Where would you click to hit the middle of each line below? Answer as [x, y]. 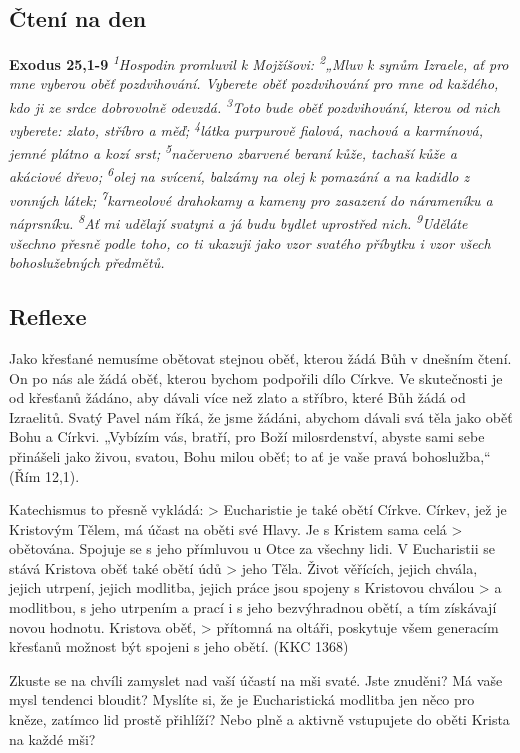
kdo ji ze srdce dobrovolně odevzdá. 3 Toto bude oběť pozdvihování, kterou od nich [255, 105]
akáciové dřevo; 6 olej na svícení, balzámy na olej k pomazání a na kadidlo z [239, 175]
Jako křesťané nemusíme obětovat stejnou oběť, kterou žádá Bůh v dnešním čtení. [260, 357]
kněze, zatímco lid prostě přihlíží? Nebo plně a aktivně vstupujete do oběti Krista [259, 719]
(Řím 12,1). [44, 475]
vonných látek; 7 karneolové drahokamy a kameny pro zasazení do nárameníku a [251, 198]
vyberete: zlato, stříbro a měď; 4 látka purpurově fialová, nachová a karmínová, [246, 128]
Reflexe [48, 316]
